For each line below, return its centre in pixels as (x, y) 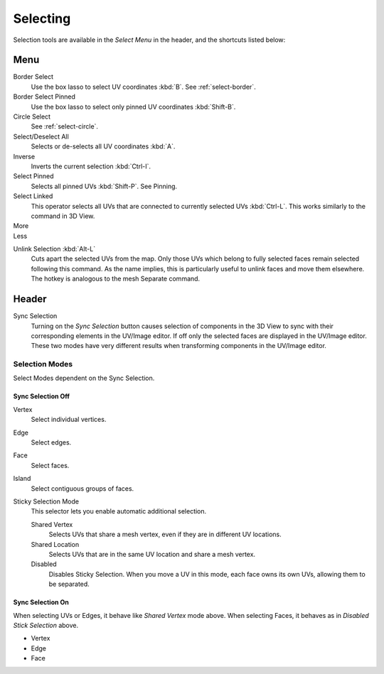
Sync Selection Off (42, 396)
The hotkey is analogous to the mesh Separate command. (116, 279)
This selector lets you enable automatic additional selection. (119, 511)
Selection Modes (43, 364)
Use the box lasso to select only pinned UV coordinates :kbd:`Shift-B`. (133, 107)
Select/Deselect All (41, 136)
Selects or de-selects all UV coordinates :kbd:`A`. (103, 146)
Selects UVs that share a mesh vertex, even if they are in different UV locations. (165, 534)
